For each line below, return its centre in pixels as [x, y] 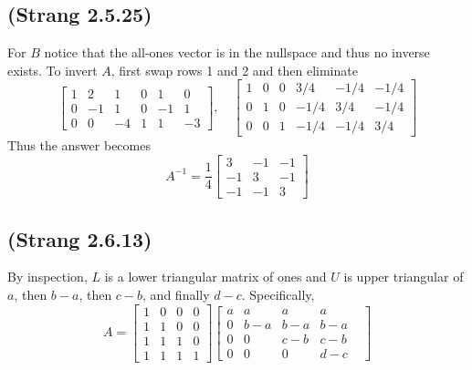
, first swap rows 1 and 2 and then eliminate [234, 70]
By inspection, [47, 277]
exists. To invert [52, 70]
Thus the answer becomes [79, 145]
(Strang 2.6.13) [80, 238]
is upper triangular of [404, 277]
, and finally [176, 294]
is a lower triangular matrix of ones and [215, 277]
